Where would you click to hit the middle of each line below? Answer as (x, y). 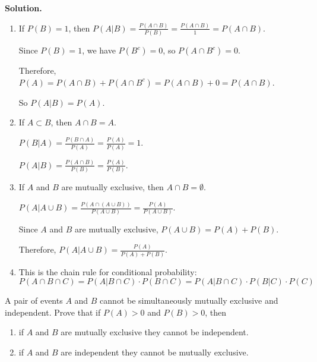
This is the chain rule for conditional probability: (108, 271)
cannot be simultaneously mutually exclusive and (189, 300)
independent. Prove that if (53, 312)
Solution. (23, 8)
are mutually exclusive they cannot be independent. (155, 332)
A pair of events (34, 300)
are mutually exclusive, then (112, 187)
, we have (99, 50)
